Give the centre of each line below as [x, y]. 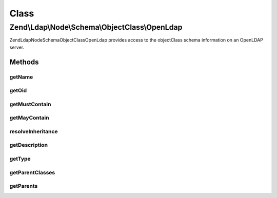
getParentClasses [32, 172]
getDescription [29, 145]
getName [21, 77]
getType [20, 159]
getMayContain [29, 118]
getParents [24, 186]
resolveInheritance [34, 131]
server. [17, 47]
